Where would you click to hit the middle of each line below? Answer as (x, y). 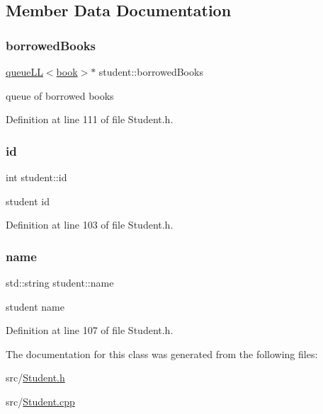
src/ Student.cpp (40, 401)
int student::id (36, 177)
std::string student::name (60, 282)
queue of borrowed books (60, 95)
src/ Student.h (35, 378)
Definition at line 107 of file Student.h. (90, 330)
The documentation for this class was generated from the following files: (162, 353)
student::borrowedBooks (151, 71)
